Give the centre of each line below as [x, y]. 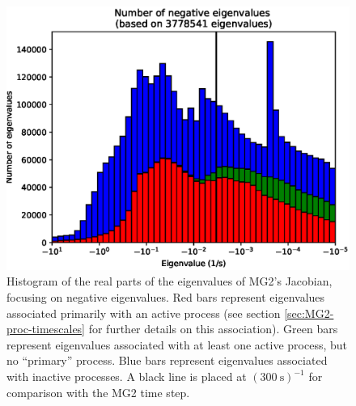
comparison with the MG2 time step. [98, 392]
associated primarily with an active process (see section [144, 313]
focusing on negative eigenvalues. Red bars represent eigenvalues [166, 297]
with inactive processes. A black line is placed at [127, 376]
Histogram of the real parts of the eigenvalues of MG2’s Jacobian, [170, 281]
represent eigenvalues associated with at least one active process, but [177, 344]
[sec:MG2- [309, 313]
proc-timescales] [46, 329]
